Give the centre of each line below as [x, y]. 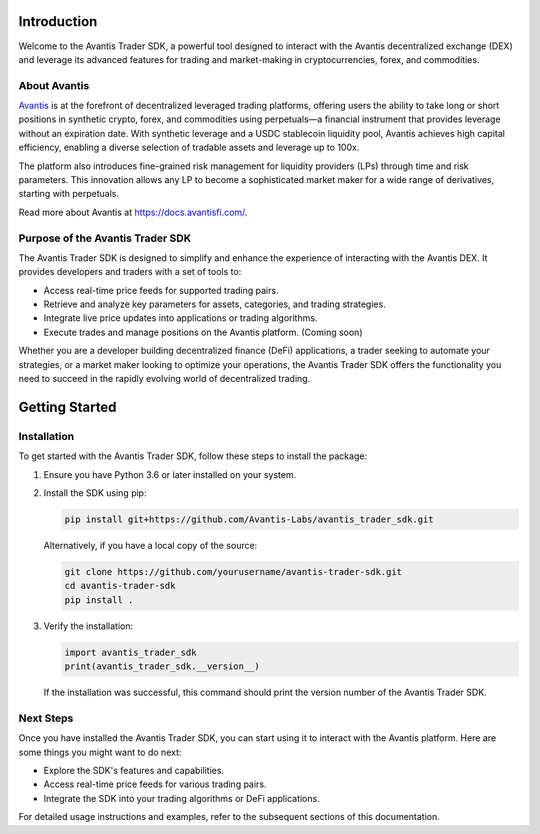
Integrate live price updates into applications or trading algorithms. [180, 318]
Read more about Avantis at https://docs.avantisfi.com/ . [133, 212]
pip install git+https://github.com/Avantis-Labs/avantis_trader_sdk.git [249, 519]
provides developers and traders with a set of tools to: [130, 272]
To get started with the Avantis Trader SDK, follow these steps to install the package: [193, 456]
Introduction [58, 21]
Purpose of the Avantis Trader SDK [105, 238]
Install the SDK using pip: [95, 492]
